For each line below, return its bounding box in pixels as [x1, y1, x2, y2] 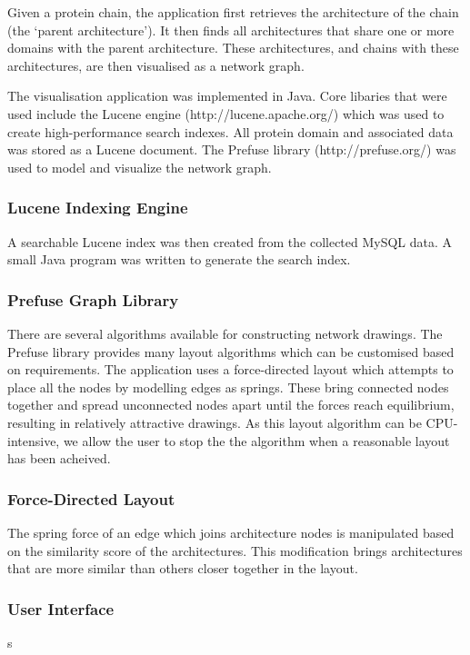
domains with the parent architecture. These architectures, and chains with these [7, 38, 459, 57]
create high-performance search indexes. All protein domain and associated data [7, 122, 454, 141]
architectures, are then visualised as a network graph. [7, 55, 305, 74]
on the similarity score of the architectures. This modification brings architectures [7, 541, 463, 560]
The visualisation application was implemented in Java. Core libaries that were [7, 86, 447, 105]
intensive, [7, 431, 60, 450]
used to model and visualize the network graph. [7, 157, 272, 176]
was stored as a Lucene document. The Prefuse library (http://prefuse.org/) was [7, 140, 456, 159]
